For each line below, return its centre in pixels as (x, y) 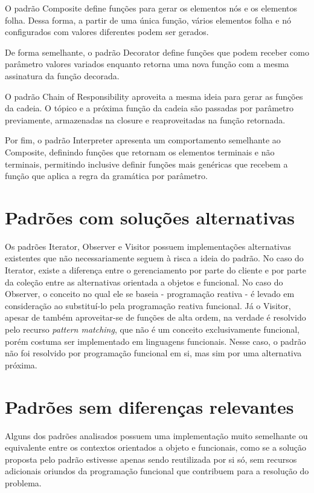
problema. (23, 482)
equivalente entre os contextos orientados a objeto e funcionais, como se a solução (156, 447)
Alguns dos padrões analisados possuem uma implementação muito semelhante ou (156, 435)
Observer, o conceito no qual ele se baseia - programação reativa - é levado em (150, 294)
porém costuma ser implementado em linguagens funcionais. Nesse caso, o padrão (155, 341)
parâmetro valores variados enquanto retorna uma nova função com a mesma (147, 64)
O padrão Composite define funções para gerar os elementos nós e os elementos (151, 8)
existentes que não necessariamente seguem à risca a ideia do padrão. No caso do (154, 258)
